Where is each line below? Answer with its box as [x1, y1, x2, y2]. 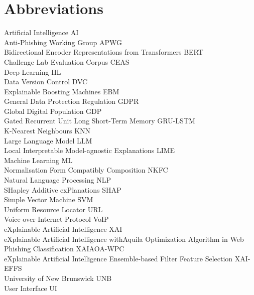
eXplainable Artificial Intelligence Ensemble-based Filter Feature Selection [4, 253, 233, 263]
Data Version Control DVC [4, 76, 88, 87]
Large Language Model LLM [4, 135, 92, 145]
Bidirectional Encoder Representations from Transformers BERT [4, 47, 203, 57]
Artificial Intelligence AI [4, 27, 79, 38]
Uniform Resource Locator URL [4, 204, 103, 214]
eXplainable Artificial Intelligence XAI [4, 224, 122, 234]
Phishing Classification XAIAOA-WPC [4, 243, 124, 254]
